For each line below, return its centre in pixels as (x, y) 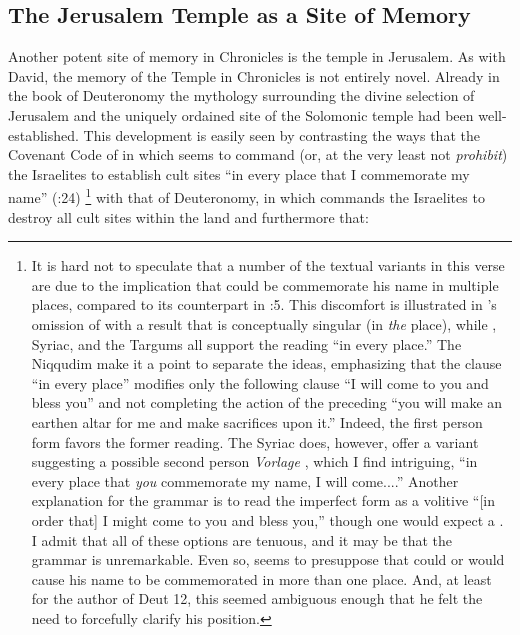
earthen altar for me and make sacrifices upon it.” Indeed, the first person (257, 421)
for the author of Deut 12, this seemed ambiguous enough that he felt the (257, 598)
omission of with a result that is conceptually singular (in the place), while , (264, 323)
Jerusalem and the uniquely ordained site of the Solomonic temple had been (241, 114)
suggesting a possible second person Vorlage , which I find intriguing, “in (254, 461)
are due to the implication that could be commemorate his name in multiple (265, 284)
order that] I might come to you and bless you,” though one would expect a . (267, 519)
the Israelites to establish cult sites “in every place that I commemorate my (239, 173)
